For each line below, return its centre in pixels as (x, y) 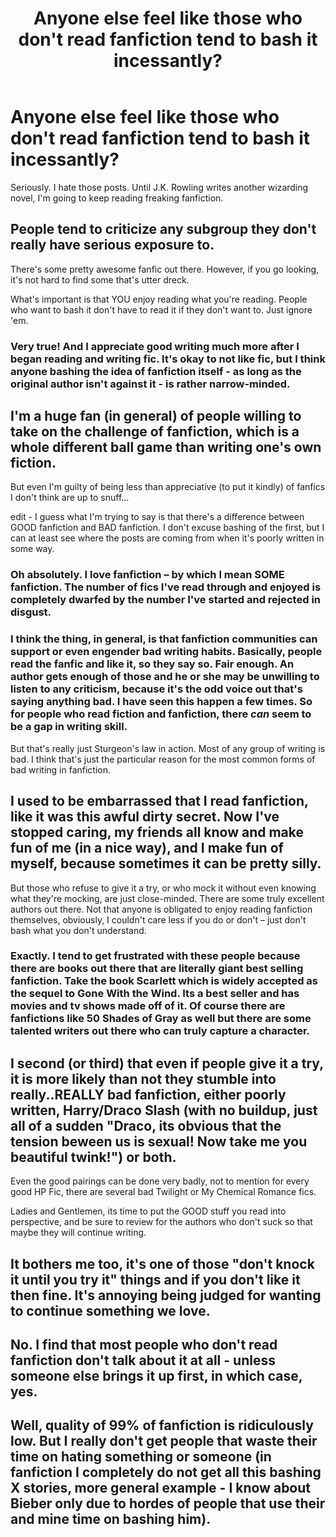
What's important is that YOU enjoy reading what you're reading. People (159, 299)
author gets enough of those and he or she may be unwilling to (165, 677)
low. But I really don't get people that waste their (164, 1441)
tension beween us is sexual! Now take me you (159, 1141)
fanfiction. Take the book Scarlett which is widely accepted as (164, 981)
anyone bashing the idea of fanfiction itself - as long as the (156, 371)
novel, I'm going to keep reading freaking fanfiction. (117, 198)
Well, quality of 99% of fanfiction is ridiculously (162, 1425)
